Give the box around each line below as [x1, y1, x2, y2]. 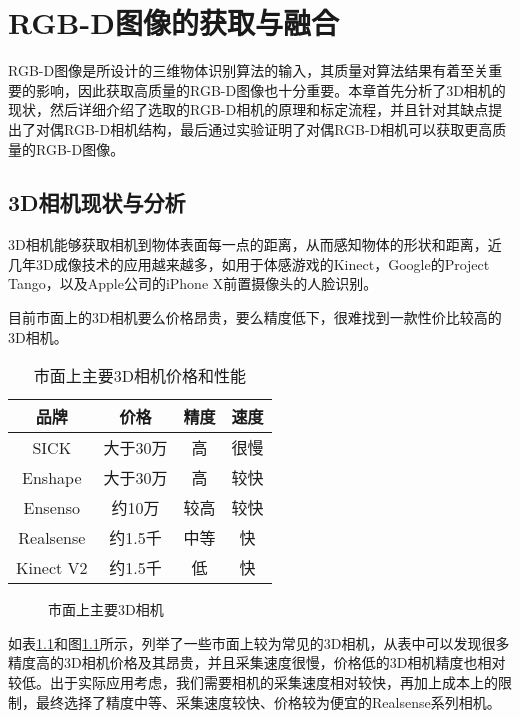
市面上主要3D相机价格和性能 [33, 364, 246, 388]
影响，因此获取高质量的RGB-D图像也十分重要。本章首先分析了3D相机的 [35, 79, 506, 100]
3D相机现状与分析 [8, 187, 186, 218]
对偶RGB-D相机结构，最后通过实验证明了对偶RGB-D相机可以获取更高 [35, 118, 493, 139]
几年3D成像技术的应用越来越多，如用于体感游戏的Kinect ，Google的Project [8, 253, 490, 274]
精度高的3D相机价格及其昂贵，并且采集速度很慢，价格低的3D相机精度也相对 [8, 652, 506, 673]
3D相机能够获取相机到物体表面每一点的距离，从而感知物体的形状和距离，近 [8, 234, 502, 255]
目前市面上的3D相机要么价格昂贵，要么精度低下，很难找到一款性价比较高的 [8, 307, 502, 328]
